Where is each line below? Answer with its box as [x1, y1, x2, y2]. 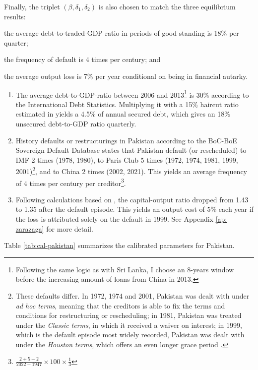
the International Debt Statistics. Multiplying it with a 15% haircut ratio [15, 99, 239, 109]
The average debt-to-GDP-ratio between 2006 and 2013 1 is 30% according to [15, 88, 249, 100]
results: [4, 11, 26, 21]
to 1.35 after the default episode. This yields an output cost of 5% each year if [15, 204, 254, 214]
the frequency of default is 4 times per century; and [4, 54, 161, 64]
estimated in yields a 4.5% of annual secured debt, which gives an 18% [15, 109, 230, 119]
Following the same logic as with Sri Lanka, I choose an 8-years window [15, 264, 234, 274]
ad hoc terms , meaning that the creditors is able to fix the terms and [15, 300, 225, 310]
